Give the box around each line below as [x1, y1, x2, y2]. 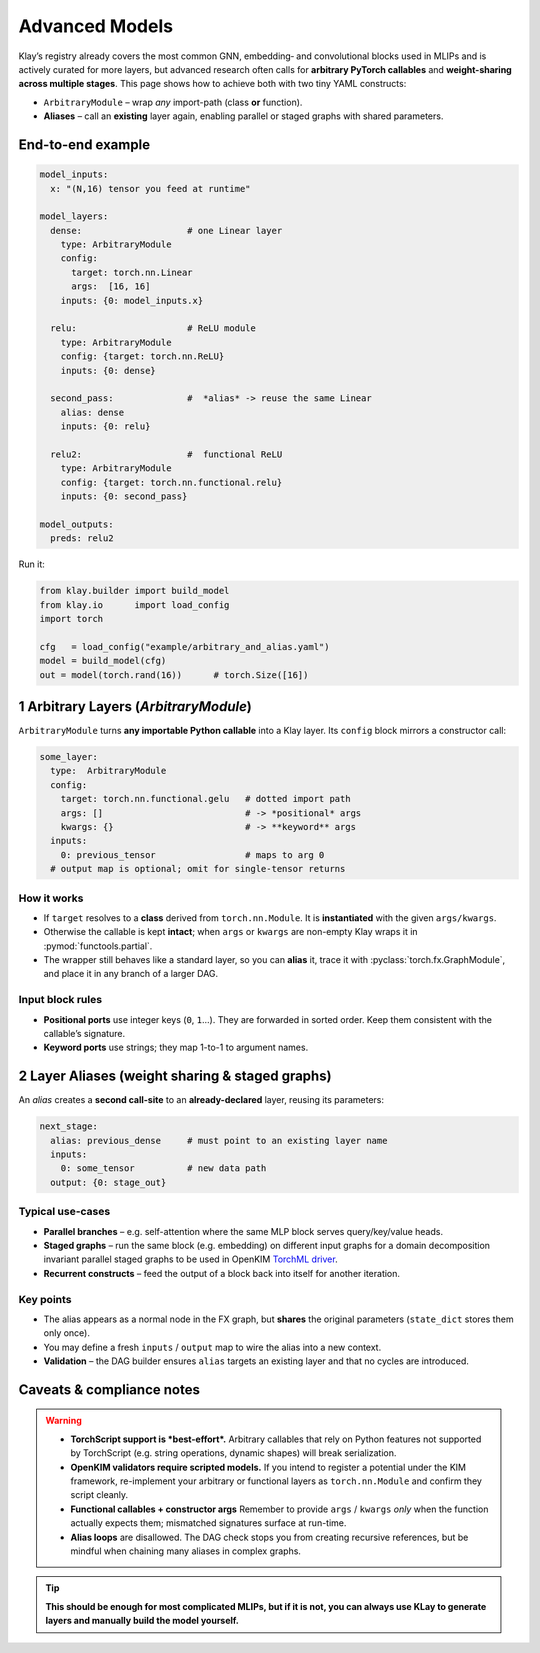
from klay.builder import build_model [39, 585, 230, 597]
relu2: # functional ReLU [50, 448, 283, 460]
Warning [45, 1415, 82, 1427]
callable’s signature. [43, 1028, 125, 1040]
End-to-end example [18, 136, 150, 153]
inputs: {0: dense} [60, 365, 157, 376]
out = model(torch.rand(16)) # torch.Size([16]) [39, 669, 309, 680]
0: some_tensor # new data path [60, 1163, 267, 1174]
